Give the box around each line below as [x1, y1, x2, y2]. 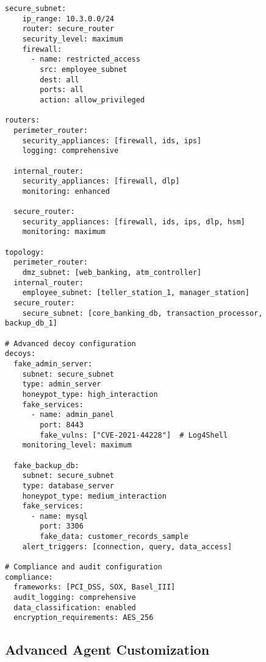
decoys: [5, 349, 36, 358]
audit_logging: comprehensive [13, 593, 136, 602]
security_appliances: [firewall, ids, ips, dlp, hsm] [22, 217, 245, 226]
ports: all [40, 85, 84, 94]
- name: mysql [31, 511, 88, 521]
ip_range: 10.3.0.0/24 [22, 14, 114, 23]
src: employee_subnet [40, 65, 128, 74]
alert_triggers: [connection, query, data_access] [22, 542, 232, 551]
